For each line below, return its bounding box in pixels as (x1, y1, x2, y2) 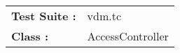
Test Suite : (11, 8, 76, 24)
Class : (11, 28, 49, 44)
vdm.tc (87, 8, 122, 24)
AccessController (87, 28, 169, 44)
